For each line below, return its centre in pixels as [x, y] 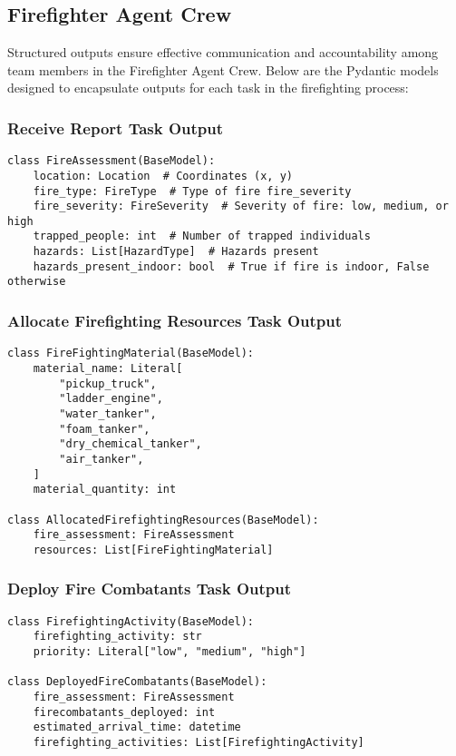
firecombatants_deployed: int [124, 712]
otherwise [37, 282]
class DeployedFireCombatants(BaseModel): [137, 682]
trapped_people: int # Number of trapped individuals [202, 236]
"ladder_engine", [111, 399]
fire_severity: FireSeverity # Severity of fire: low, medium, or [241, 206]
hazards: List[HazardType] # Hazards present [176, 252]
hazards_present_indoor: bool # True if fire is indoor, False [231, 266]
